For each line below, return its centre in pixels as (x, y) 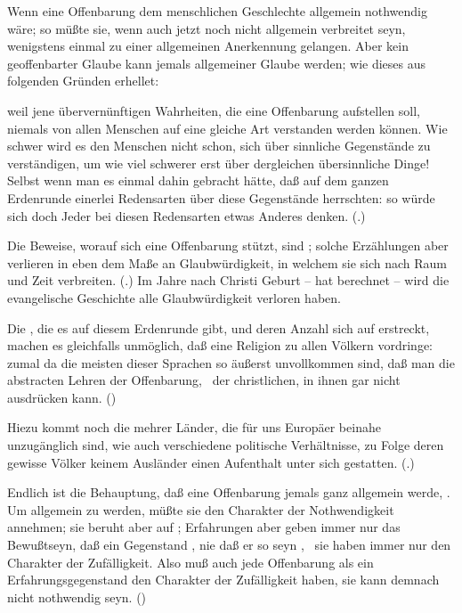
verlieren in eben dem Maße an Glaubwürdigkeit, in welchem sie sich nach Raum (227, 262)
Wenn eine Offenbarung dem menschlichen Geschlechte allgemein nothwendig (217, 11)
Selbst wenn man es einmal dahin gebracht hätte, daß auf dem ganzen (198, 180)
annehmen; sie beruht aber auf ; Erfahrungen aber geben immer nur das (204, 527)
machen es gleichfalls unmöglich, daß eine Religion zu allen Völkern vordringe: (220, 345)
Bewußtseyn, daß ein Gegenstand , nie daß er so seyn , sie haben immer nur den (229, 545)
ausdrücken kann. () (62, 397)
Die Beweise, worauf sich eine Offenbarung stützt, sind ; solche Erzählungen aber (228, 245)
